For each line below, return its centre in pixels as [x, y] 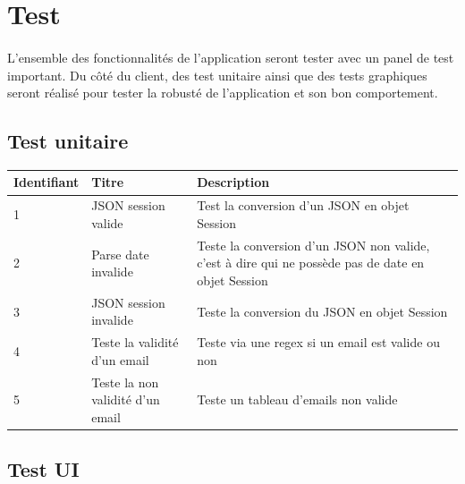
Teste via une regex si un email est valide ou [318, 342]
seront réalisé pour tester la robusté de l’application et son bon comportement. [223, 93]
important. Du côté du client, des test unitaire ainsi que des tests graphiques [217, 75]
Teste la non [125, 382]
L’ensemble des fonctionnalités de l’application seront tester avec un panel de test [231, 57]
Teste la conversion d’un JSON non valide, [313, 245]
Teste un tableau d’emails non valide [297, 399]
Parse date [120, 254]
